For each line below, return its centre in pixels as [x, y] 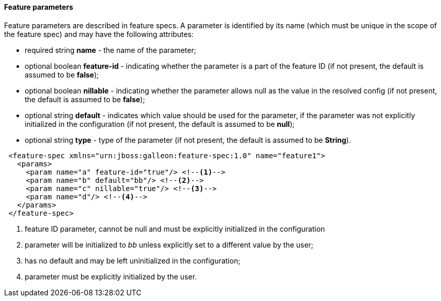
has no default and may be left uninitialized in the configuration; [133, 260]
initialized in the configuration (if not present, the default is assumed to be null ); [160, 124]
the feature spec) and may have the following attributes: [99, 34]
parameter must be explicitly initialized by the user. [111, 276]
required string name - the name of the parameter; [111, 50]
